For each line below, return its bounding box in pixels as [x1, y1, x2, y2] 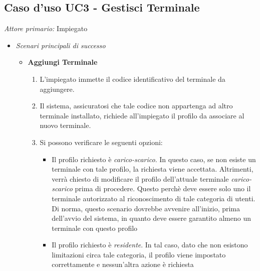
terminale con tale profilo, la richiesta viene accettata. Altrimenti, [52, 164, 253, 174]
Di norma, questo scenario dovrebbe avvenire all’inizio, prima [52, 203, 240, 213]
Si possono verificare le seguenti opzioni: [40, 137, 163, 147]
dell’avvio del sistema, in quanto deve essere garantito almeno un [52, 213, 251, 223]
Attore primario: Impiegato [4, 23, 88, 34]
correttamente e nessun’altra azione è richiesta [52, 259, 194, 269]
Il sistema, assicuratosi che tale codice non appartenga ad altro [40, 100, 233, 111]
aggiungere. [40, 83, 75, 94]
